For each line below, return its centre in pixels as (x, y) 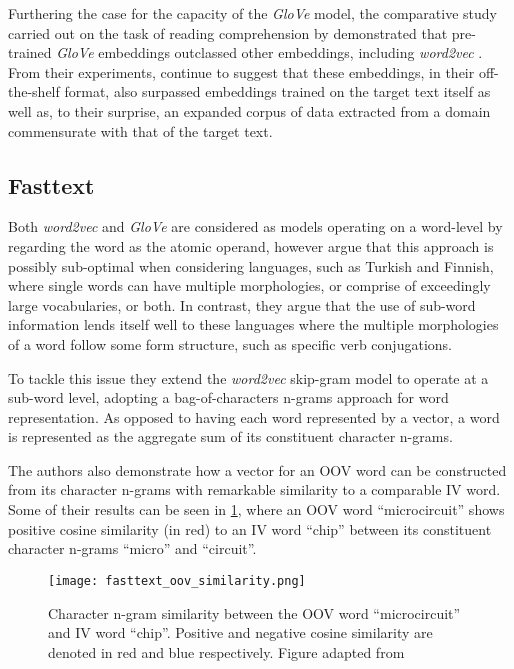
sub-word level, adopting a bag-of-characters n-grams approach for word (228, 397)
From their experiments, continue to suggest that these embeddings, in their (241, 71)
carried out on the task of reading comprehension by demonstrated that (228, 32)
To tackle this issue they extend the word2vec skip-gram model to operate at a (248, 377)
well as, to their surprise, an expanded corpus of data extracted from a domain (249, 110)
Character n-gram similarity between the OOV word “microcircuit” (254, 612)
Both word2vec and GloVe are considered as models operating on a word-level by (255, 226)
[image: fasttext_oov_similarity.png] (177, 580)
